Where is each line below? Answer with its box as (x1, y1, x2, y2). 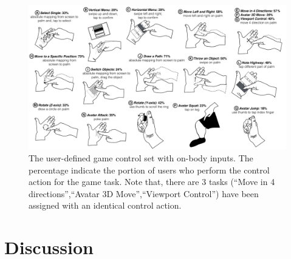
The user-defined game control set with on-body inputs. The (29, 152, 253, 164)
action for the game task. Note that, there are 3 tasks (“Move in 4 (29, 175, 275, 188)
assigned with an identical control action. (29, 199, 182, 212)
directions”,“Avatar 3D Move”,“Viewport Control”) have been (29, 187, 259, 200)
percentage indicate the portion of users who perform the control (29, 163, 270, 176)
